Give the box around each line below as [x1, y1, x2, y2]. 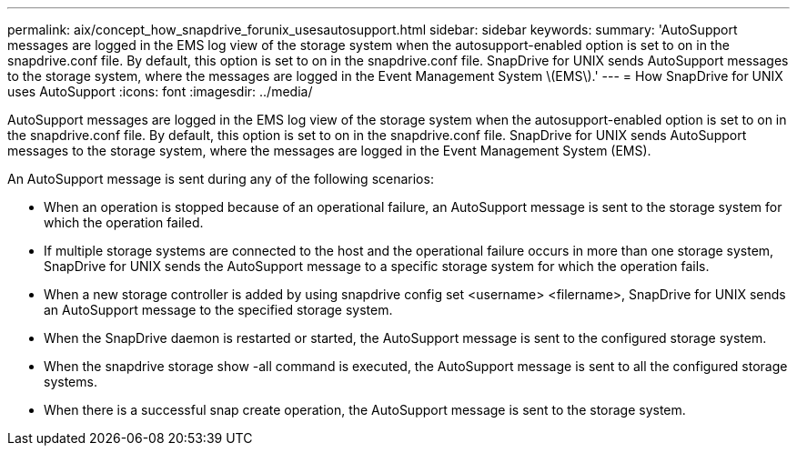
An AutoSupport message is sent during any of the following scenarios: [7, 171, 434, 186]
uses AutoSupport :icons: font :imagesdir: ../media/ [7, 84, 313, 99]
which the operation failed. [44, 215, 204, 230]
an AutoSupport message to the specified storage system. [44, 302, 393, 317]
